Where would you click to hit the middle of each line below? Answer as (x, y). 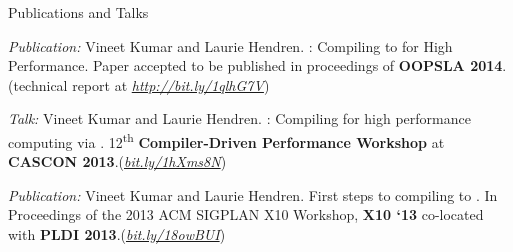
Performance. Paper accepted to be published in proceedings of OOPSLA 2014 (255, 65)
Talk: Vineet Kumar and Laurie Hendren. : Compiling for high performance (239, 118)
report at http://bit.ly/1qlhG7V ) (171, 84)
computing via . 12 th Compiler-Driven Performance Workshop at (226, 140)
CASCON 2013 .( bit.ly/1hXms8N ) (117, 161)
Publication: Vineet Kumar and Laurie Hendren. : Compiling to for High (230, 45)
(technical (38, 84)
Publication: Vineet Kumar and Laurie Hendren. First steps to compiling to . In (253, 194)
